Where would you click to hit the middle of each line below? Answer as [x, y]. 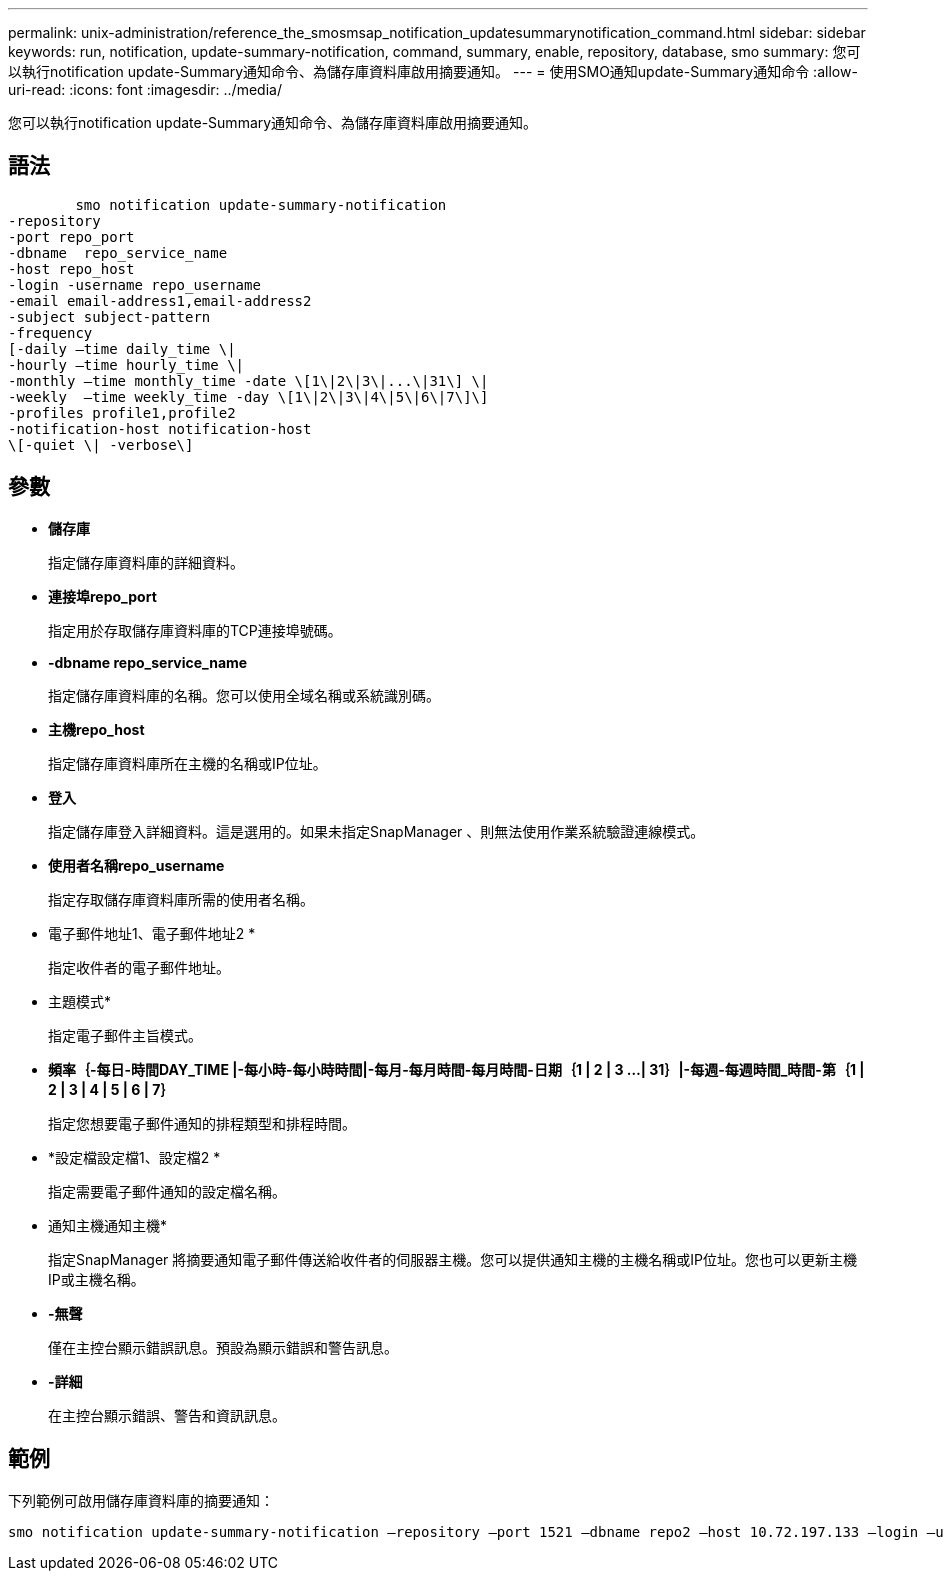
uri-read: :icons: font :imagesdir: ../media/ [145, 89]
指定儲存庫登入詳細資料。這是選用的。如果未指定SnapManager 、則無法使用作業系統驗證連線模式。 [376, 831]
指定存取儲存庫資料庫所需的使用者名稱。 [181, 899]
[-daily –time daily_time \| [122, 348]
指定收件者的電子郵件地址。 [139, 967]
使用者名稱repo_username [136, 865]
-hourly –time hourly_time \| [126, 364]
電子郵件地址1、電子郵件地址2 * [152, 933]
